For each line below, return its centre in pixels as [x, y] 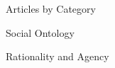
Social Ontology [40, 32]
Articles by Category [51, 8]
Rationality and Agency [57, 56]
